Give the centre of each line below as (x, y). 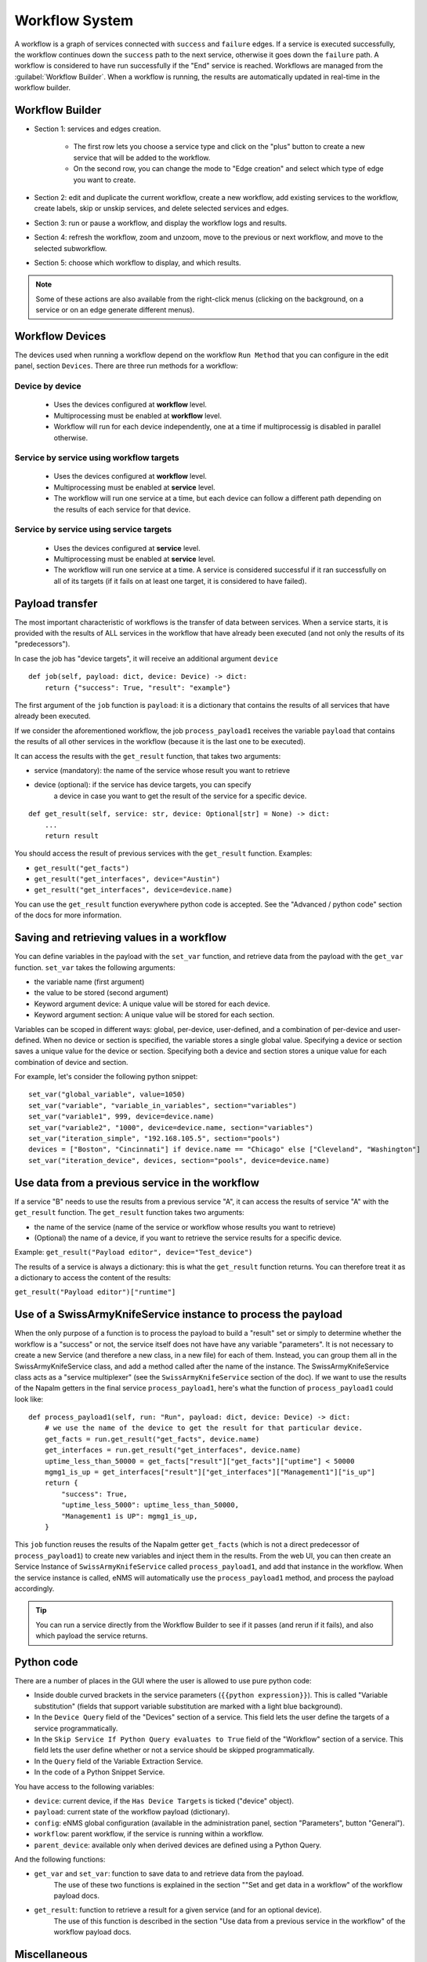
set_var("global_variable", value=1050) (107, 1094)
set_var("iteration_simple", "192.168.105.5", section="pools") (155, 1139)
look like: (29, 1399)
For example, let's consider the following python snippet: (106, 1077)
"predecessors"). (42, 644)
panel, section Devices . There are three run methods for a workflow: (126, 366)
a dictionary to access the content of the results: (93, 1278)
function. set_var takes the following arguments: (95, 967)
